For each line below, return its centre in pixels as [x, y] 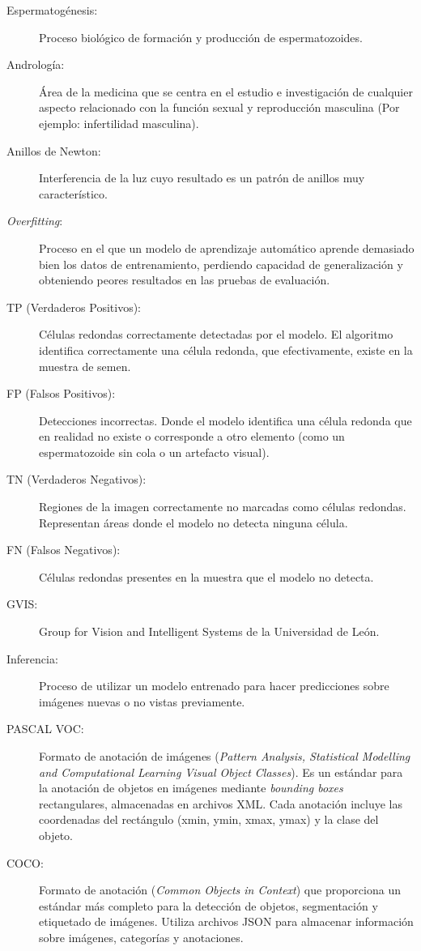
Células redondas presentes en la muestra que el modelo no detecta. [206, 576]
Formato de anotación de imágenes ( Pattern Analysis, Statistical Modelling [225, 756]
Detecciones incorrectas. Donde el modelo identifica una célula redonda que [225, 420]
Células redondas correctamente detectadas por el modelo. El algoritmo [216, 334]
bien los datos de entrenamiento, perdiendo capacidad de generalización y [221, 264]
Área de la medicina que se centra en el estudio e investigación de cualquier [226, 91]
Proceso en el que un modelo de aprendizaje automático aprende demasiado [227, 247]
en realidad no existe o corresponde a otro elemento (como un [192, 436]
